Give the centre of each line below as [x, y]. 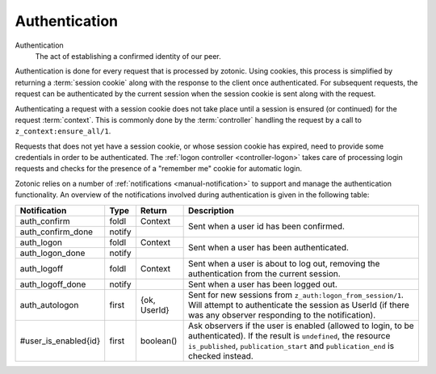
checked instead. [221, 355]
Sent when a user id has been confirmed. [266, 226]
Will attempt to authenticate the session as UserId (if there [299, 305]
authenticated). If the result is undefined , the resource [289, 335]
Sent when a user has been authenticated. [268, 248]
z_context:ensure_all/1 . [63, 131]
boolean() [159, 341]
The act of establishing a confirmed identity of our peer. [128, 56]
